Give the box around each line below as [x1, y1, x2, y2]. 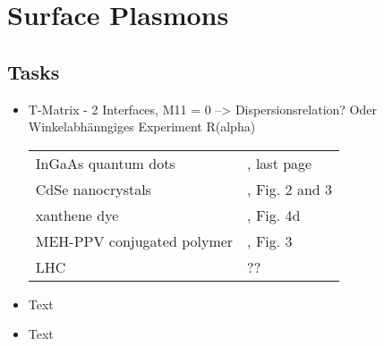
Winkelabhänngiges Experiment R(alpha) [28, 117, 256, 136]
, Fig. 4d [247, 204, 301, 225]
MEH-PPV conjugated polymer [35, 230, 234, 251]
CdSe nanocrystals [35, 178, 151, 199]
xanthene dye [35, 204, 119, 225]
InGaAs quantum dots [35, 152, 175, 173]
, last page [247, 152, 312, 173]
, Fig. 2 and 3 [247, 178, 333, 199]
